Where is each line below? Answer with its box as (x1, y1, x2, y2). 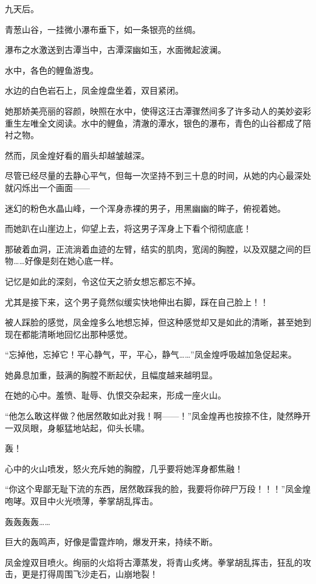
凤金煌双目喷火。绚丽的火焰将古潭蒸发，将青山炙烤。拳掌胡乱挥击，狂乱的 (5, 555, 303, 568)
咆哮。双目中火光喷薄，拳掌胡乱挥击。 (5, 495, 158, 507)
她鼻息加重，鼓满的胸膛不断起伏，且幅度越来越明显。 (5, 368, 218, 381)
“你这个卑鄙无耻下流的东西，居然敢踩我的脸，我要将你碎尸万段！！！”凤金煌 (5, 482, 311, 495)
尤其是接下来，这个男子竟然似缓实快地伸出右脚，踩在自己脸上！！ (5, 295, 269, 308)
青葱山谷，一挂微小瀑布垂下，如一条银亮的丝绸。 (5, 23, 201, 35)
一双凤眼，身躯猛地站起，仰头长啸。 (5, 421, 149, 434)
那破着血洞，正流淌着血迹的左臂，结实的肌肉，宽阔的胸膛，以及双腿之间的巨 (5, 242, 311, 255)
